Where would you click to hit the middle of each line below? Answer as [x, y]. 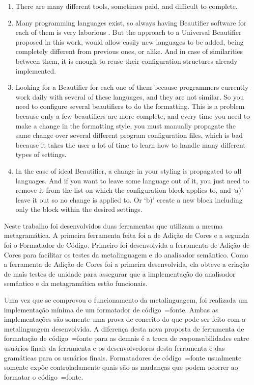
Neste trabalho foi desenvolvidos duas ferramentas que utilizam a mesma [113, 225]
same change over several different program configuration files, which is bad [129, 135]
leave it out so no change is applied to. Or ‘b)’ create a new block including [129, 199]
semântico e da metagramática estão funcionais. [76, 283]
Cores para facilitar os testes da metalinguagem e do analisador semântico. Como [126, 254]
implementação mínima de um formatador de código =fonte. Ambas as [111, 309]
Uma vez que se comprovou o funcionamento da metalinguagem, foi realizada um [126, 300]
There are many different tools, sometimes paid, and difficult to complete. [127, 6]
